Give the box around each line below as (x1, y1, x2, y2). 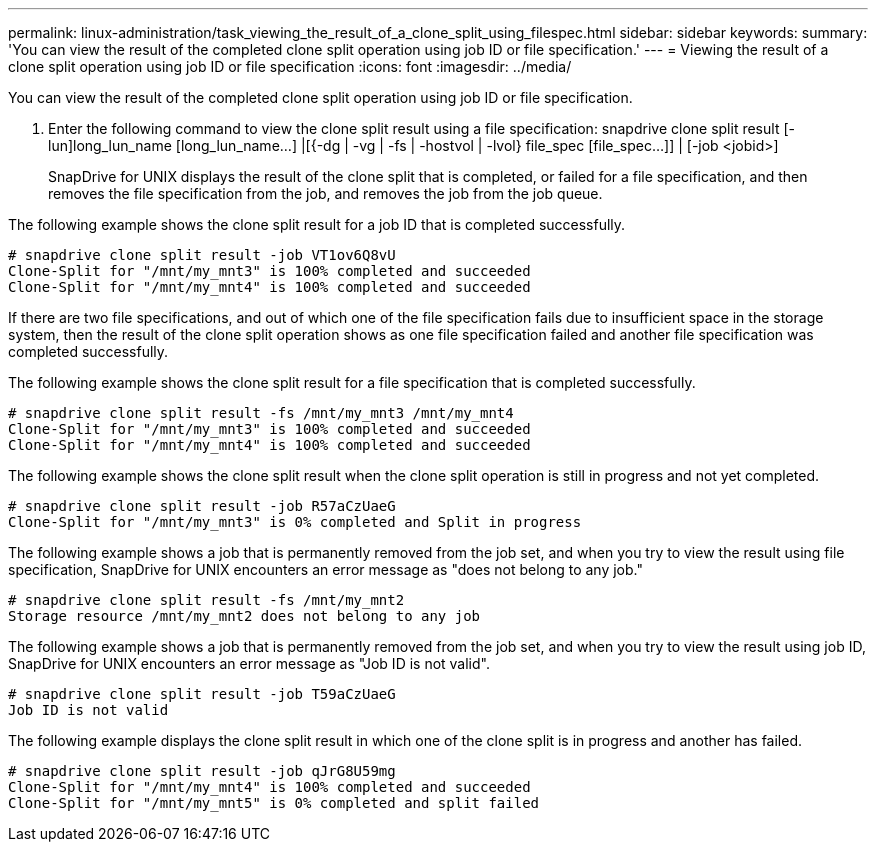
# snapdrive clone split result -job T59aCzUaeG (8, 686, 396, 702)
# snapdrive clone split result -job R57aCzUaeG (8, 498, 396, 514)
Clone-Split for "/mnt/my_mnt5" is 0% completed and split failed (8, 795, 540, 811)
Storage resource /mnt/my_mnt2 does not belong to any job (8, 608, 481, 624)
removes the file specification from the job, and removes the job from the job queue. (48, 185, 603, 202)
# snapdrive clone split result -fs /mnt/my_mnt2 (8, 592, 405, 608)
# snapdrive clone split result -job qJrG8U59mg (8, 763, 396, 779)
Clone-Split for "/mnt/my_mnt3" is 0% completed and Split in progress (8, 514, 582, 530)
